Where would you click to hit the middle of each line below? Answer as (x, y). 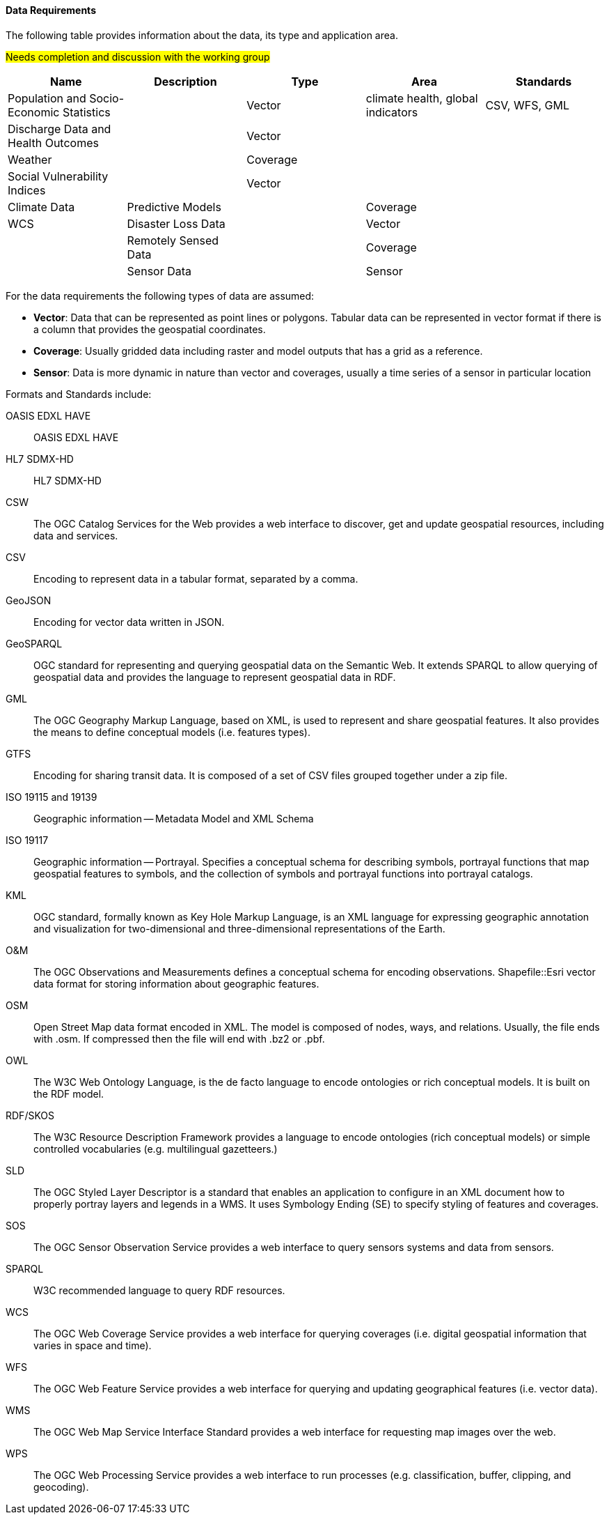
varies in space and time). (93, 1345)
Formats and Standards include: (79, 394)
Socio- (107, 98)
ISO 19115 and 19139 (52, 797)
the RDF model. (69, 1093)
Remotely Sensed (173, 240)
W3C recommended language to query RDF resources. (159, 1290)
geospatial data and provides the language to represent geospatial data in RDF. (215, 677)
